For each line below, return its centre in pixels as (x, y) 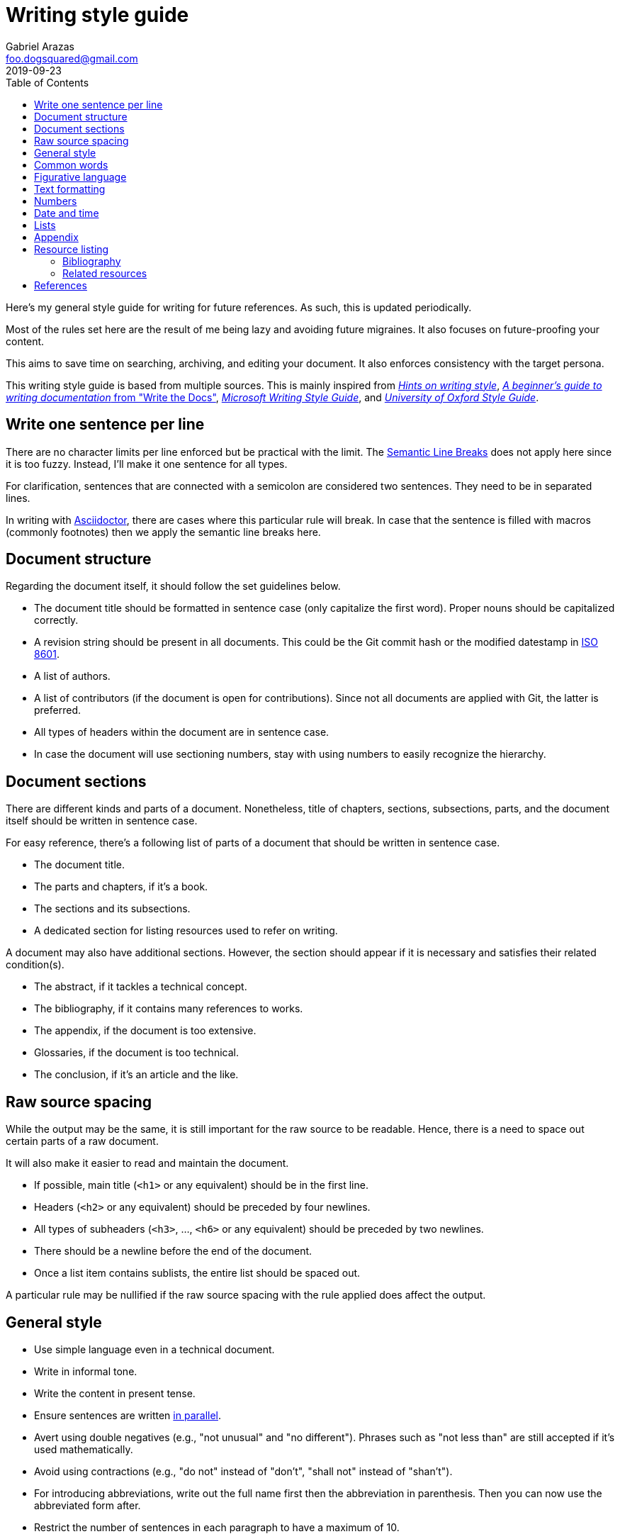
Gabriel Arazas (40, 46)
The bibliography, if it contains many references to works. (169, 1009)
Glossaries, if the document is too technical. (136, 1053)
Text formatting (70, 189)
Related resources (105, 273)
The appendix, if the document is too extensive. (145, 1031)
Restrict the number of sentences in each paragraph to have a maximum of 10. (217, 1527)
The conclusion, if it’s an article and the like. (136, 1075)
